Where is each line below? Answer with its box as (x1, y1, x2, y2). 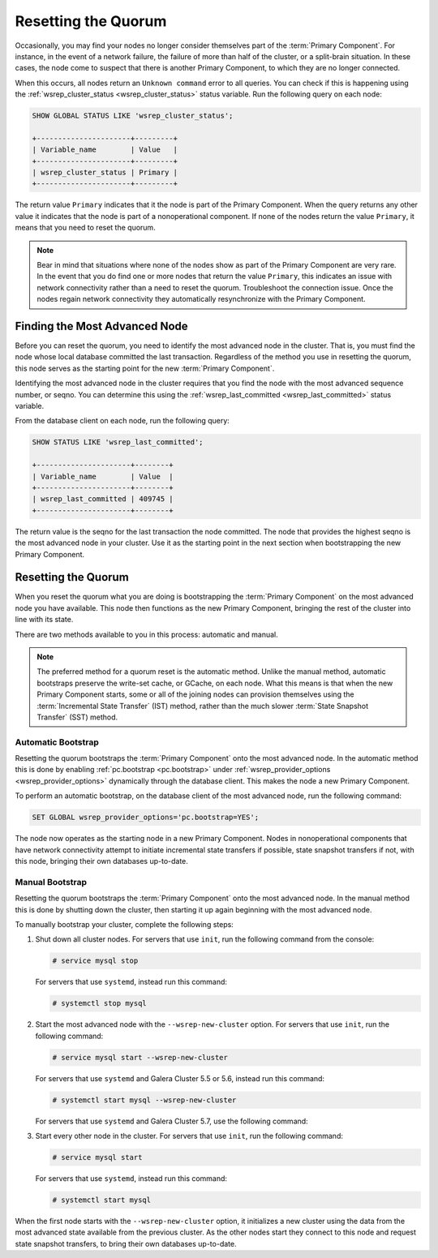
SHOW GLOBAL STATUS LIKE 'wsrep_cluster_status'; (32, 111, 234, 121)
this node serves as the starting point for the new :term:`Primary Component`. (15, 363, 275, 373)
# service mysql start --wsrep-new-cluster (52, 1053, 229, 1062)
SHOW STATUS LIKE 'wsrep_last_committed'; (32, 438, 204, 447)
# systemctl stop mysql (52, 998, 148, 1008)
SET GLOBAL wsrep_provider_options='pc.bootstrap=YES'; (32, 813, 260, 822)
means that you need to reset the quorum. (15, 223, 156, 233)
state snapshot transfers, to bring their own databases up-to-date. (15, 1239, 237, 1248)
